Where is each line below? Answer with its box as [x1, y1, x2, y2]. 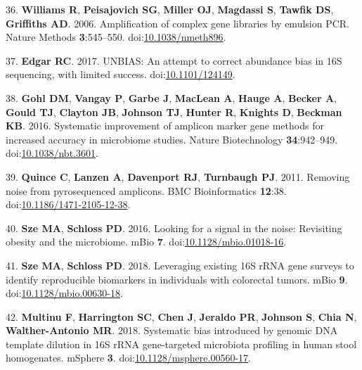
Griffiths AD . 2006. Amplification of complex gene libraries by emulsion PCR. [6, 15, 350, 30]
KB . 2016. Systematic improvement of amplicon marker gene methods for [6, 118, 324, 133]
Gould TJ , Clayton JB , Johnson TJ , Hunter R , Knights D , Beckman [6, 104, 342, 119]
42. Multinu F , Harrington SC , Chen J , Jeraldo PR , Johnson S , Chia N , [6, 309, 357, 324]
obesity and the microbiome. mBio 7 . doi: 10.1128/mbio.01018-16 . [6, 234, 287, 249]
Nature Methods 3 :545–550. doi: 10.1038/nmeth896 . [6, 30, 226, 44]
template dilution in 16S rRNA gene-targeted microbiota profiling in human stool [6, 336, 357, 351]
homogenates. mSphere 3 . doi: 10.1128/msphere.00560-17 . [6, 350, 251, 365]
